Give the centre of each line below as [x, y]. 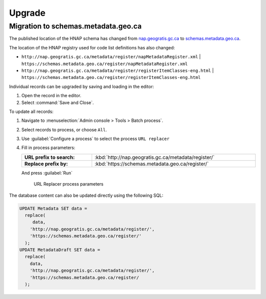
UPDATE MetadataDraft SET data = [60, 250]
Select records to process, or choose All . [64, 130]
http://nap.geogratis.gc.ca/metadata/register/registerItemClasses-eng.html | [117, 70]
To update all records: [31, 112]
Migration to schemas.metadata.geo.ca [75, 26]
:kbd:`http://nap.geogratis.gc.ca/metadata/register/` [154, 157]
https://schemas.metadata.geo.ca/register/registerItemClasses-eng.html [111, 77]
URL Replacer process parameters [68, 184]
